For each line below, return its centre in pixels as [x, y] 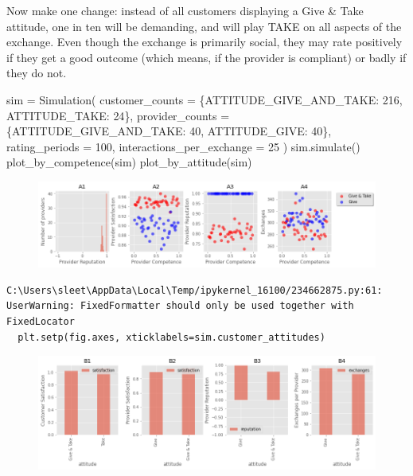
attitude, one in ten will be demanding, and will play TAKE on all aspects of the [204, 26]
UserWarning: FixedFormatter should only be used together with [180, 306]
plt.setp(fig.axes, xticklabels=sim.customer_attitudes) [171, 337]
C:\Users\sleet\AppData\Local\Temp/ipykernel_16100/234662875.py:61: [195, 290]
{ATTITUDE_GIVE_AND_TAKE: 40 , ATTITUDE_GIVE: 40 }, [169, 131]
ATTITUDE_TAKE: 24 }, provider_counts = [118, 115]
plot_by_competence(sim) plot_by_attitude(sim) [129, 162]
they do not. [37, 73]
